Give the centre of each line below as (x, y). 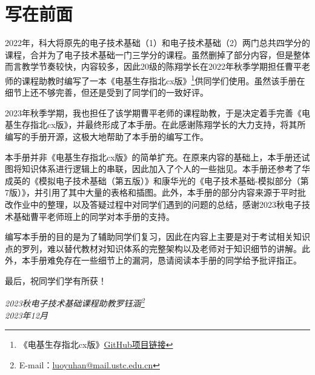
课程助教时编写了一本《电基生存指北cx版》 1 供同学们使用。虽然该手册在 (163, 79)
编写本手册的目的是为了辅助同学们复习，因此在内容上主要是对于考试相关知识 (157, 237)
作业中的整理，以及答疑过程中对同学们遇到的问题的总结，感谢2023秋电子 (157, 204)
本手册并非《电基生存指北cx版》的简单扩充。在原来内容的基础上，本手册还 (153, 157)
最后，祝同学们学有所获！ (56, 280)
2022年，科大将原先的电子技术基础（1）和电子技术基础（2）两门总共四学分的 (157, 43)
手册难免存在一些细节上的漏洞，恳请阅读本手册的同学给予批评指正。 (166, 260)
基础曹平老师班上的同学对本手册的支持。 (94, 216)
